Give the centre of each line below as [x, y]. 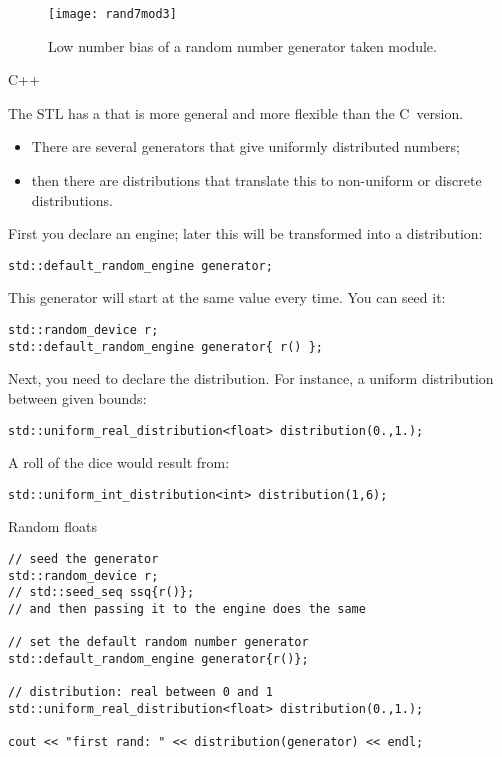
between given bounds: [77, 397]
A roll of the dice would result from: [119, 462]
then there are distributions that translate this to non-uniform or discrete [256, 180]
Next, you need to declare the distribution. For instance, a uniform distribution [251, 378]
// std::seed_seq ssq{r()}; [101, 592]
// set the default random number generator [158, 642]
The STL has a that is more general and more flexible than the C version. [236, 112]
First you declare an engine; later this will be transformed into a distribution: [245, 233]
